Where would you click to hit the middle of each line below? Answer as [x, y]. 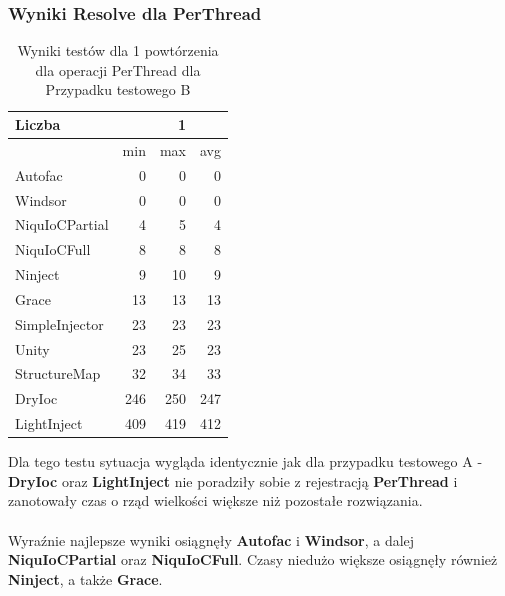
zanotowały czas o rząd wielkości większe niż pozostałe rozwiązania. [215, 500]
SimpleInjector [59, 323]
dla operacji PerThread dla [118, 69]
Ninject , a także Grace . [85, 578]
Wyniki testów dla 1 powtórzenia [118, 50]
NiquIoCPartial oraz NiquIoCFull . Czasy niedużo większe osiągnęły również [253, 559]
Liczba [38, 124]
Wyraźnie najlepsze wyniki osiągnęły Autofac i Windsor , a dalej [211, 539]
